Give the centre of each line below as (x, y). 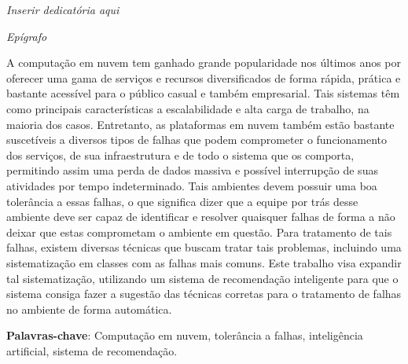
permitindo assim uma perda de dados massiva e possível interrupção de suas (192, 170)
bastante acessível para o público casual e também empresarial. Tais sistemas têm (203, 93)
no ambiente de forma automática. (89, 309)
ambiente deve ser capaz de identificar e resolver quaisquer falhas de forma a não (201, 217)
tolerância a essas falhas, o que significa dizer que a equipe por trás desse (182, 201)
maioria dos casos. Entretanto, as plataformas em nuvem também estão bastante (200, 124)
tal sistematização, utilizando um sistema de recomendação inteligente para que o (202, 278)
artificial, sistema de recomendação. (92, 350)
